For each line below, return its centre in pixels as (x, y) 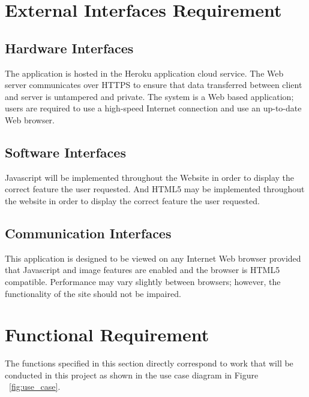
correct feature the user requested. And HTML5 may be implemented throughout (155, 189)
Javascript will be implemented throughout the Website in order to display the (150, 177)
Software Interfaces (65, 152)
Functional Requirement (107, 334)
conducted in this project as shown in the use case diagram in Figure (132, 375)
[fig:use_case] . (35, 387)
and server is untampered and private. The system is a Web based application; (149, 96)
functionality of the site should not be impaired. (93, 293)
